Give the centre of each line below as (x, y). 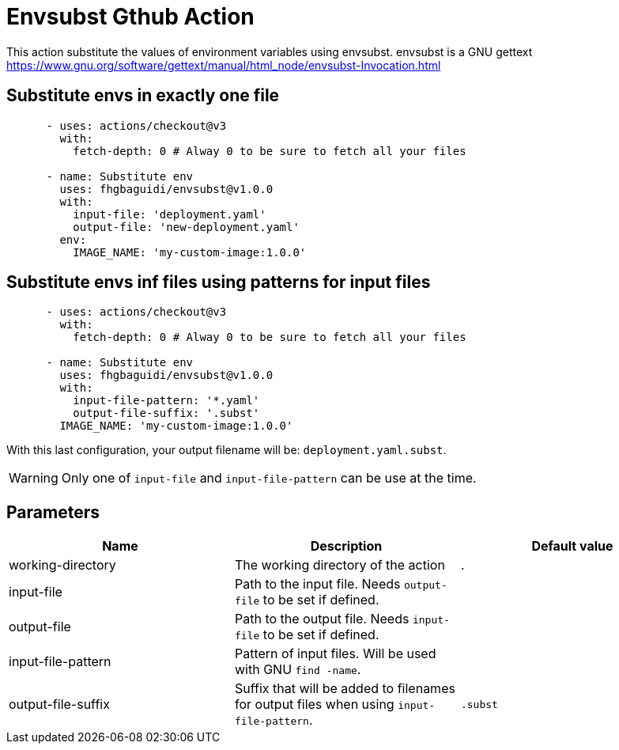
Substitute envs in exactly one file (143, 96)
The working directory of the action (340, 565)
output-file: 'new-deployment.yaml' (186, 227)
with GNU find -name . (298, 670)
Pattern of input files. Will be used (335, 654)
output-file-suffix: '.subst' (166, 413)
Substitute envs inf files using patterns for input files (219, 282)
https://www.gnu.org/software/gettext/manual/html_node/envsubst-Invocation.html (224, 65)
